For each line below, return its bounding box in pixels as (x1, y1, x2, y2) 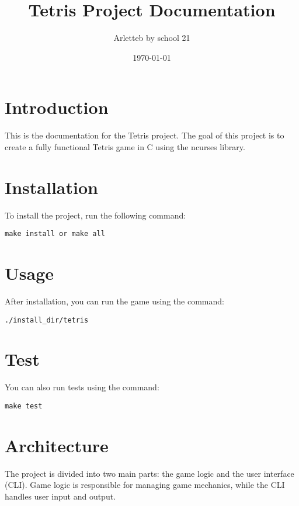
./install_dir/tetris (5, 316, 89, 324)
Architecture (5, 433, 109, 457)
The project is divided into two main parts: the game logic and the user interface (5, 467, 294, 479)
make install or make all (5, 230, 105, 238)
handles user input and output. (5, 490, 116, 502)
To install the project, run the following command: (5, 209, 186, 221)
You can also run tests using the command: (5, 381, 159, 393)
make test (5, 401, 43, 410)
